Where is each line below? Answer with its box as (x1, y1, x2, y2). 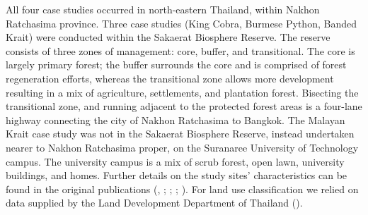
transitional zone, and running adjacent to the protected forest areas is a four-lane (6, 99, 362, 113)
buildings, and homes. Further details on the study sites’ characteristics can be (6, 168, 347, 183)
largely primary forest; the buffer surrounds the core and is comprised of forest (6, 57, 347, 72)
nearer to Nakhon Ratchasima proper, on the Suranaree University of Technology (6, 140, 359, 154)
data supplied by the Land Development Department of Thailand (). (6, 195, 303, 210)
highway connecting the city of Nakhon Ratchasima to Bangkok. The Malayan (6, 112, 345, 127)
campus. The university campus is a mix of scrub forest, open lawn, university (6, 154, 345, 168)
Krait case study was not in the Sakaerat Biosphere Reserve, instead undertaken (6, 126, 355, 141)
